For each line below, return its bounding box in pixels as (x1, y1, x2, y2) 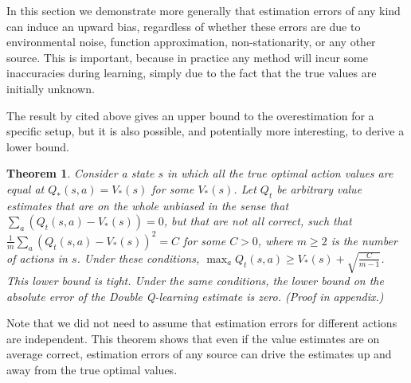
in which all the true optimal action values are (166, 165, 393, 182)
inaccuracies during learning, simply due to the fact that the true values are (6, 64, 377, 81)
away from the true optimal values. (6, 362, 178, 378)
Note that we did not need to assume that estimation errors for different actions (6, 315, 397, 331)
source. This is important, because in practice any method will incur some (6, 49, 368, 65)
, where (257, 232, 293, 248)
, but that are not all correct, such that (163, 213, 352, 229)
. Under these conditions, (76, 249, 200, 266)
